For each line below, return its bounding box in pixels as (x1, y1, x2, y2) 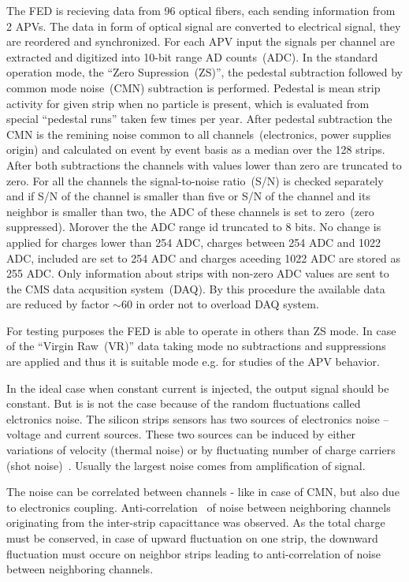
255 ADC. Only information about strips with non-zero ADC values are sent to (6, 265, 389, 282)
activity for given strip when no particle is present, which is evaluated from (6, 95, 370, 111)
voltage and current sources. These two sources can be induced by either (6, 426, 356, 442)
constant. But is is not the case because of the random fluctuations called (6, 395, 361, 412)
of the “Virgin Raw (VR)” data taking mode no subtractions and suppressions (6, 338, 386, 354)
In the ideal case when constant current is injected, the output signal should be (6, 379, 389, 396)
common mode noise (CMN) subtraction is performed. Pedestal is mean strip (6, 79, 381, 95)
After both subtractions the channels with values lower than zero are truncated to (6, 156, 402, 173)
